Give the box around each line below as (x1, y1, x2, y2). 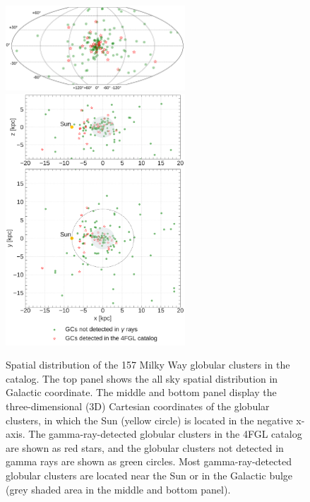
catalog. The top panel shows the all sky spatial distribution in (6, 371, 278, 386)
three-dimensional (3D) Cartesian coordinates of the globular (6, 398, 270, 413)
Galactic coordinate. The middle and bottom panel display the (6, 385, 277, 400)
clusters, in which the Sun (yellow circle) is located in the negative (6, 412, 293, 427)
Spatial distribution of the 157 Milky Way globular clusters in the (6, 357, 290, 372)
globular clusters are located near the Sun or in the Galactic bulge (6, 467, 293, 482)
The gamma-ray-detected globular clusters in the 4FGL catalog (28, 426, 302, 441)
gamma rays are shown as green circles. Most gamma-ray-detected (6, 454, 292, 469)
